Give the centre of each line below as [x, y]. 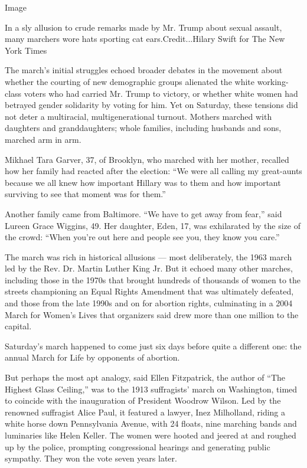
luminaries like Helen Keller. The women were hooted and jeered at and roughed [151, 435]
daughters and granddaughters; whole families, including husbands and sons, [143, 128]
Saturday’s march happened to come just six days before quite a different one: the [153, 346]
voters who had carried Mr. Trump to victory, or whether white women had [161, 93]
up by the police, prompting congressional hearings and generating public [138, 446]
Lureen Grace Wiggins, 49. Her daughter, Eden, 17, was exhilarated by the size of [153, 225]
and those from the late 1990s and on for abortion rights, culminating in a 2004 [149, 303]
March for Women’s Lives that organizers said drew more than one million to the [152, 314]
